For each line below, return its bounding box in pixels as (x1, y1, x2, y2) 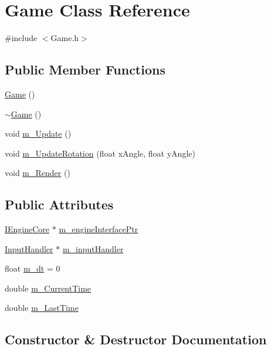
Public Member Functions (5, 60, 165, 79)
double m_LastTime (5, 301, 79, 314)
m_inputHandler (62, 242, 124, 255)
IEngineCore (5, 223, 50, 235)
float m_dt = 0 (5, 262, 60, 275)
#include (5, 32, 38, 44)
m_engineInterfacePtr (59, 223, 138, 235)
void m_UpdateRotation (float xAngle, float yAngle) (5, 147, 195, 159)
